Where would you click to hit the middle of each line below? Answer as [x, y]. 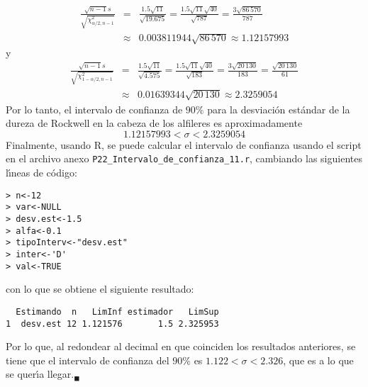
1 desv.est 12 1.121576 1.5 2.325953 [112, 324]
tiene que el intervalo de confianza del [88, 360]
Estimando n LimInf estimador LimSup [117, 312]
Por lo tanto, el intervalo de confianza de [94, 109]
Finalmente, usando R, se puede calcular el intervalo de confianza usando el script [184, 144]
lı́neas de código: [41, 173]
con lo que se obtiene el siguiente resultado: [100, 289]
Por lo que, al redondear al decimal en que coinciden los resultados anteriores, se [181, 346]
